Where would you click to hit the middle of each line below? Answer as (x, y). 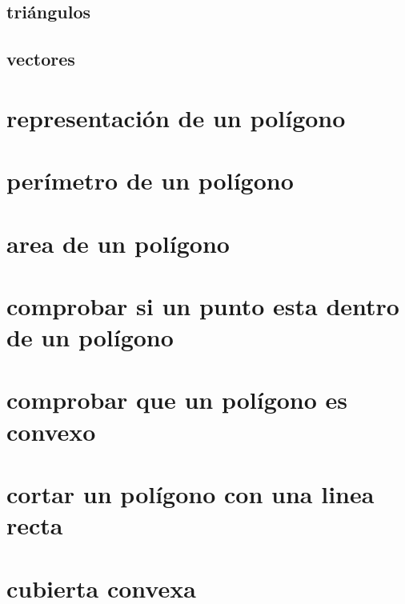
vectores (41, 59)
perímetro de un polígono (150, 180)
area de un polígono (118, 243)
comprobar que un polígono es (177, 400)
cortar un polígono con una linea (190, 494)
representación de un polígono (176, 117)
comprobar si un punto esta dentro (203, 305)
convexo (51, 431)
